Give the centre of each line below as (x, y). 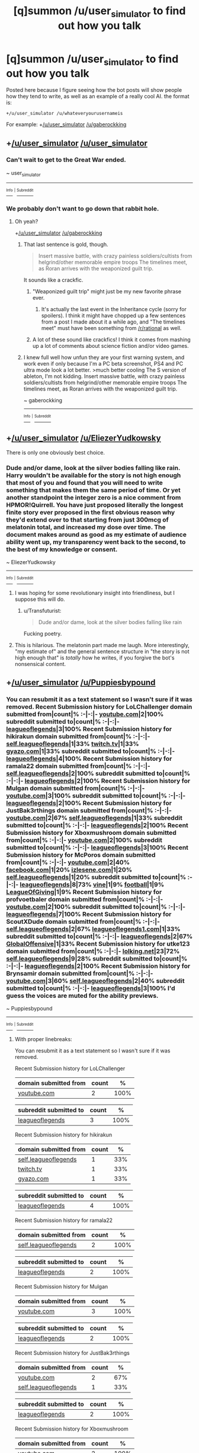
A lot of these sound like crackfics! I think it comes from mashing (111, 340)
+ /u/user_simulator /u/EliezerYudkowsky (84, 438)
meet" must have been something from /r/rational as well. (111, 328)
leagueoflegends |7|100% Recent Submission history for (89, 914)
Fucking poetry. (43, 633)
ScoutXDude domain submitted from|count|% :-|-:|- (83, 921)
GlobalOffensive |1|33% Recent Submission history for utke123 (98, 943)
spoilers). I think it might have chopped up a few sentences (113, 316)
